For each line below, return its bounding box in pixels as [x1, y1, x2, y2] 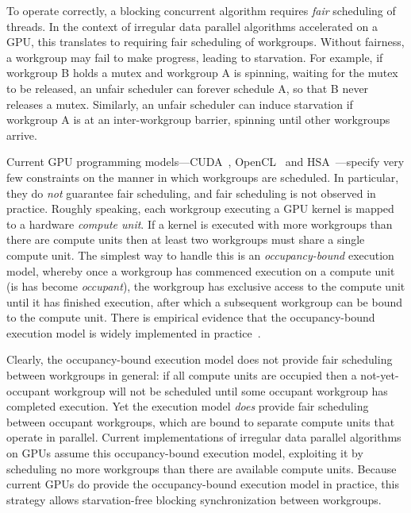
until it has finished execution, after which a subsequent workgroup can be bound [6, 293, 403, 310]
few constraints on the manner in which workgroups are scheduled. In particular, [6, 168, 399, 185]
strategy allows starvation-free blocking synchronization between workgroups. [6, 491, 382, 507]
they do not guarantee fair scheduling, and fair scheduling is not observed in [6, 184, 376, 201]
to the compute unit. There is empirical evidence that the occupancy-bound [6, 309, 375, 326]
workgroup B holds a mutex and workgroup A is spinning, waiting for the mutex [6, 64, 398, 81]
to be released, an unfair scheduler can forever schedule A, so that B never [6, 79, 369, 96]
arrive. [6, 126, 37, 143]
